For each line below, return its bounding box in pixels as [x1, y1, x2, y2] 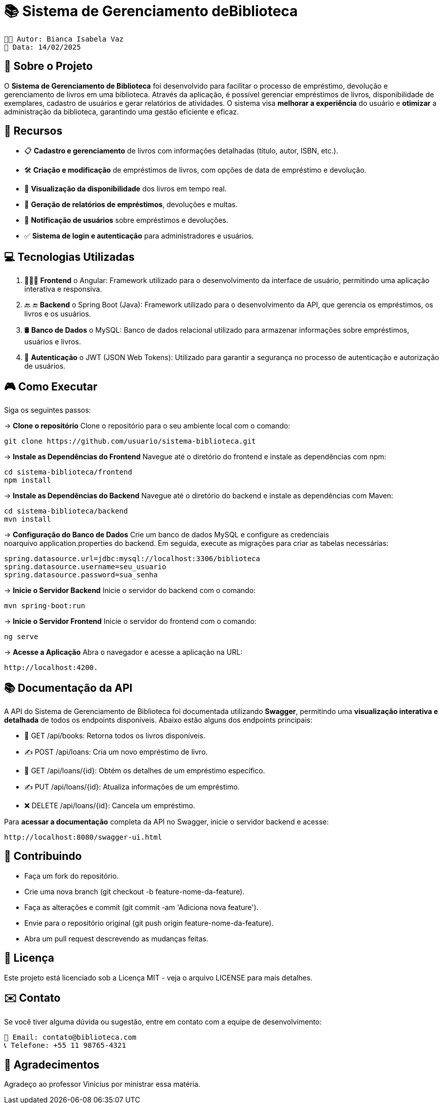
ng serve [4, 633, 38, 641]
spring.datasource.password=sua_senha [4, 571, 158, 579]
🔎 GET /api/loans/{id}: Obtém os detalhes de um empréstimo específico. [24, 766, 265, 775]
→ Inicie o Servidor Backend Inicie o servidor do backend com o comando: [4, 586, 256, 595]
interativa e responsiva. [24, 285, 102, 294]
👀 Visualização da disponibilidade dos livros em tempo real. [24, 184, 227, 193]
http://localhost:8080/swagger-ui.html [4, 833, 162, 841]
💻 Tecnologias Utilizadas [4, 250, 135, 263]
